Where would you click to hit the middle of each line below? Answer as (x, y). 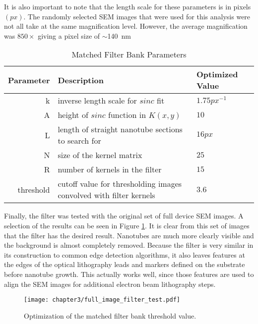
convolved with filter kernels (106, 195)
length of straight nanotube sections (120, 129)
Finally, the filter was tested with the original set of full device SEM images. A (124, 216)
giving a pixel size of (69, 35)
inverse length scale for (97, 101)
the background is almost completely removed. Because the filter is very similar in (129, 245)
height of (73, 115)
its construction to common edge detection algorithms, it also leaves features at (125, 254)
